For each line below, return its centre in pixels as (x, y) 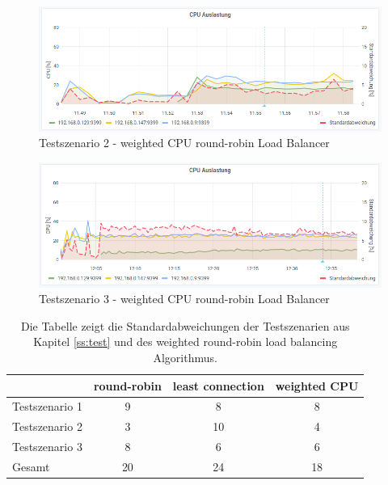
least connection (218, 385)
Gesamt (31, 466)
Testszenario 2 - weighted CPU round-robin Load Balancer (184, 143)
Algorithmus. (185, 358)
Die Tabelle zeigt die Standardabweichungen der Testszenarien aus (185, 325)
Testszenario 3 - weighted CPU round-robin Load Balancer (184, 299)
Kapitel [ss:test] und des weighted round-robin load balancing (186, 342)
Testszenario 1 (47, 406)
